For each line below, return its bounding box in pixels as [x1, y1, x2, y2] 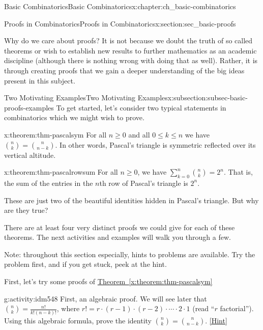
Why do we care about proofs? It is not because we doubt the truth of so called [4, 35, 253, 46]
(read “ [192, 303, 215, 314]
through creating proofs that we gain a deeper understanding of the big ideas [4, 65, 245, 75]
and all [128, 129, 150, 140]
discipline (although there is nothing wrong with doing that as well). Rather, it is [4, 55, 258, 66]
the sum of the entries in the [4, 177, 93, 188]
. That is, [223, 167, 253, 177]
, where [56, 303, 80, 314]
